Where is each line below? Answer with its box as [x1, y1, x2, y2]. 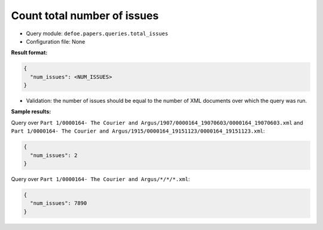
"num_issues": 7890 [30, 200, 87, 207]
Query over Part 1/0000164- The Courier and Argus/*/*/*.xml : [11, 176, 190, 182]
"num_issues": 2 [30, 152, 78, 158]
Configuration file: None [26, 38, 86, 45]
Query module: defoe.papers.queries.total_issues [26, 30, 169, 37]
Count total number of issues [11, 9, 159, 22]
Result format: [11, 49, 48, 56]
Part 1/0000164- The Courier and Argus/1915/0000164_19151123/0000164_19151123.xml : [11, 127, 266, 134]
